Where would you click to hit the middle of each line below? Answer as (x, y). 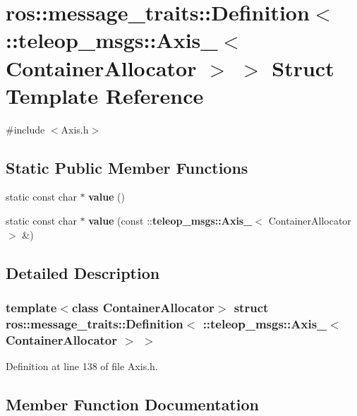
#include (25, 129)
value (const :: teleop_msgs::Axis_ (170, 221)
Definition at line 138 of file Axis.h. (82, 366)
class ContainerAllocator (143, 307)
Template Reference (105, 95)
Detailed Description (83, 272)
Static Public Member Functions (127, 167)
